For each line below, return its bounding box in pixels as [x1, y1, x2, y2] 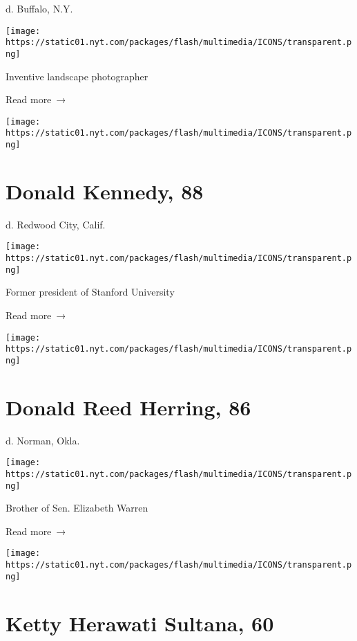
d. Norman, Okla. [6, 433, 80, 447]
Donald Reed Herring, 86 [6, 392, 251, 421]
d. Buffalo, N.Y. [6, 1, 73, 15]
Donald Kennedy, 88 [6, 177, 204, 205]
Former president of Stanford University [6, 285, 175, 299]
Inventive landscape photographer [6, 69, 148, 83]
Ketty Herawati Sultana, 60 [6, 608, 274, 637]
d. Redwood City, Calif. [6, 217, 106, 231]
